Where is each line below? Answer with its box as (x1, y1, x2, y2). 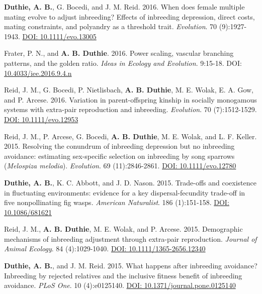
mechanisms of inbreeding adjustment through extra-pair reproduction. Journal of (4, 233, 257, 244)
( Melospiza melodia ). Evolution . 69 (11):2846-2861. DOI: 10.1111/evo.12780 (4, 160, 236, 171)
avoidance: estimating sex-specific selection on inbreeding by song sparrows (4, 150, 235, 161)
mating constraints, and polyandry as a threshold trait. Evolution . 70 (4, 21, 217, 32)
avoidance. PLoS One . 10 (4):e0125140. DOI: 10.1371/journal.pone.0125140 (4, 280, 236, 290)
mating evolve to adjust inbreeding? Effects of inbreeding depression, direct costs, (4, 11, 255, 22)
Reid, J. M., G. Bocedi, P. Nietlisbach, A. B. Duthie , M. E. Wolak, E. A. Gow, (4, 84, 253, 95)
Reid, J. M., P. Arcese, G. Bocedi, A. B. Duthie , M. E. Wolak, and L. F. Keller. (4, 131, 257, 141)
